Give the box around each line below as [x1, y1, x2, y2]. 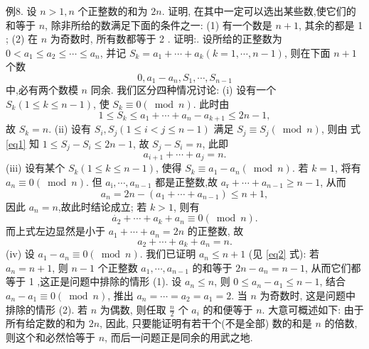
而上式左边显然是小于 [6, 223, 105, 238]
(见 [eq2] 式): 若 [248, 246, 320, 261]
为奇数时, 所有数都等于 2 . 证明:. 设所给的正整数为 [50, 31, 282, 46]
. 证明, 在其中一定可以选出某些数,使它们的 [161, 4, 356, 18]
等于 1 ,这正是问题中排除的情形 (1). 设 [6, 274, 182, 289]
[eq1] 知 [6, 135, 40, 150]
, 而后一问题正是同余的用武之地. [105, 330, 253, 345]
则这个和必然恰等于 [6, 330, 95, 345]
